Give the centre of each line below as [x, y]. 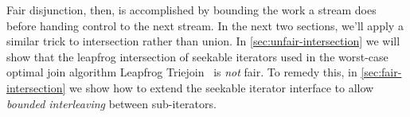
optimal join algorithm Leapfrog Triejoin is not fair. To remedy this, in [182, 72]
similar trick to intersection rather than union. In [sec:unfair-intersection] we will [203, 41]
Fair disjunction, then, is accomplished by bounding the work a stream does [191, 10]
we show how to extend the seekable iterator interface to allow [222, 87]
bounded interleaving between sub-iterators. [111, 103]
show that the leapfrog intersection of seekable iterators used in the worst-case [197, 56]
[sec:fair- [381, 72]
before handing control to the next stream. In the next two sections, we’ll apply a [205, 25]
